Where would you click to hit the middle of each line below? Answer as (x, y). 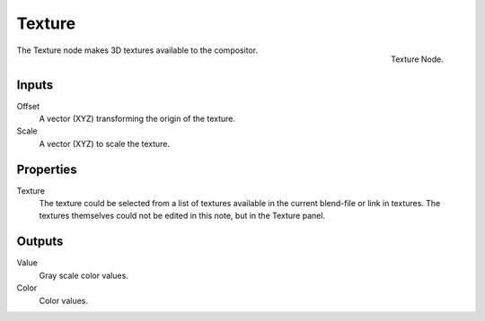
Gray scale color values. (84, 275)
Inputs (35, 85)
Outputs (40, 242)
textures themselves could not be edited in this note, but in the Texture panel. (182, 216)
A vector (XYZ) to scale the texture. (105, 143)
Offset (28, 106)
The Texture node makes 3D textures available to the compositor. (137, 50)
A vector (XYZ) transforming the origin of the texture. (137, 119)
